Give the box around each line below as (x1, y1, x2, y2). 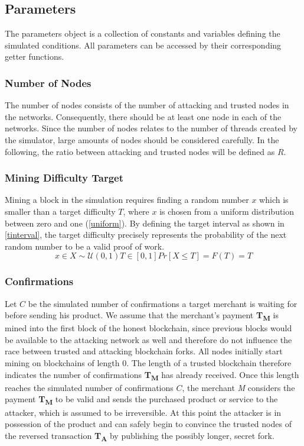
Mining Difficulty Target (5, 170, 123, 185)
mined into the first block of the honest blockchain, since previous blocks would (5, 322, 292, 334)
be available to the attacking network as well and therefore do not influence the (5, 333, 292, 345)
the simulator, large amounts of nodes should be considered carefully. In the (5, 133, 279, 146)
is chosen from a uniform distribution (159, 205, 295, 217)
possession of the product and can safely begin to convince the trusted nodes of (5, 418, 292, 430)
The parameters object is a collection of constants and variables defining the (5, 27, 280, 40)
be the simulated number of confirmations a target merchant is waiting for (28, 297, 298, 309)
